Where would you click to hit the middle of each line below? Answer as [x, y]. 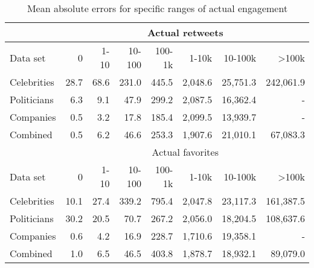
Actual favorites [185, 152]
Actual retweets [185, 32]
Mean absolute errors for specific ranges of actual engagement [157, 8]
